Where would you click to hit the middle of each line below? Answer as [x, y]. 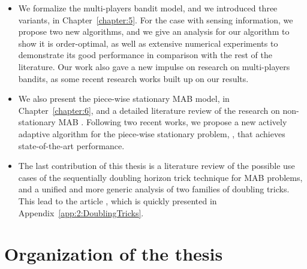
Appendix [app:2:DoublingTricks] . [81, 212]
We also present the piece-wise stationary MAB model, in [124, 99]
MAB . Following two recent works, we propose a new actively [173, 122]
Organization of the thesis [114, 254]
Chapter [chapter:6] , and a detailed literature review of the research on [149, 110]
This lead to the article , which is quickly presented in [118, 200]
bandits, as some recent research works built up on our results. [133, 78]
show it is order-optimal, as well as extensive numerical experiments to [148, 43]
